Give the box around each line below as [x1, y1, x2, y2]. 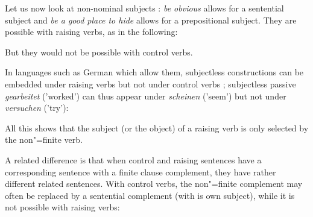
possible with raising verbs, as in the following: [5, 25, 178, 38]
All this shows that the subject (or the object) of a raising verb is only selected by [5, 121, 309, 134]
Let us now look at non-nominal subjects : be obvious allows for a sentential [5, 2, 284, 14]
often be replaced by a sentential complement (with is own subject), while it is [5, 189, 295, 201]
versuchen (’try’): [5, 101, 69, 114]
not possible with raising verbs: [5, 201, 120, 213]
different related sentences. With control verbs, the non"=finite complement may [5, 177, 303, 190]
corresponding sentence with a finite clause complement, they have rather [5, 165, 276, 178]
